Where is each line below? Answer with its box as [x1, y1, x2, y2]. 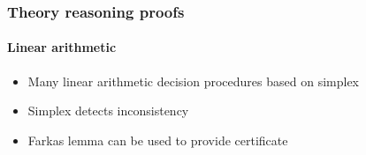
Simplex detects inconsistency [27, 101, 189, 120]
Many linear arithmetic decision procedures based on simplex [27, 71, 359, 90]
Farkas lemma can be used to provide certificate [27, 130, 288, 149]
